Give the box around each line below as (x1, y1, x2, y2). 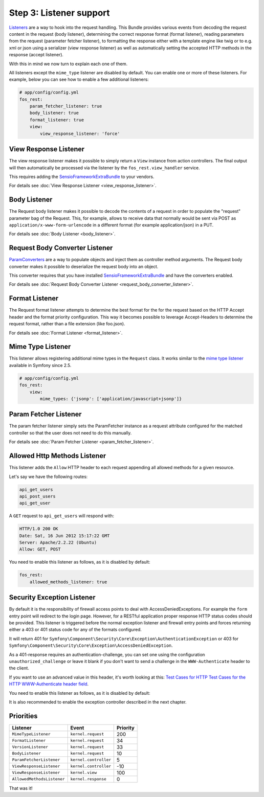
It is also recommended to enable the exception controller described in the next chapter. (9, 699, 187, 705)
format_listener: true (29, 117, 84, 122)
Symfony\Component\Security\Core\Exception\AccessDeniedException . (9, 642, 173, 648)
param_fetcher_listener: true (29, 103, 102, 109)
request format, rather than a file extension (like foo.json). (9, 321, 126, 327)
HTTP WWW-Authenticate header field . (9, 681, 89, 687)
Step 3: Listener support (9, 7, 110, 18)
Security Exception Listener (9, 593, 96, 602)
